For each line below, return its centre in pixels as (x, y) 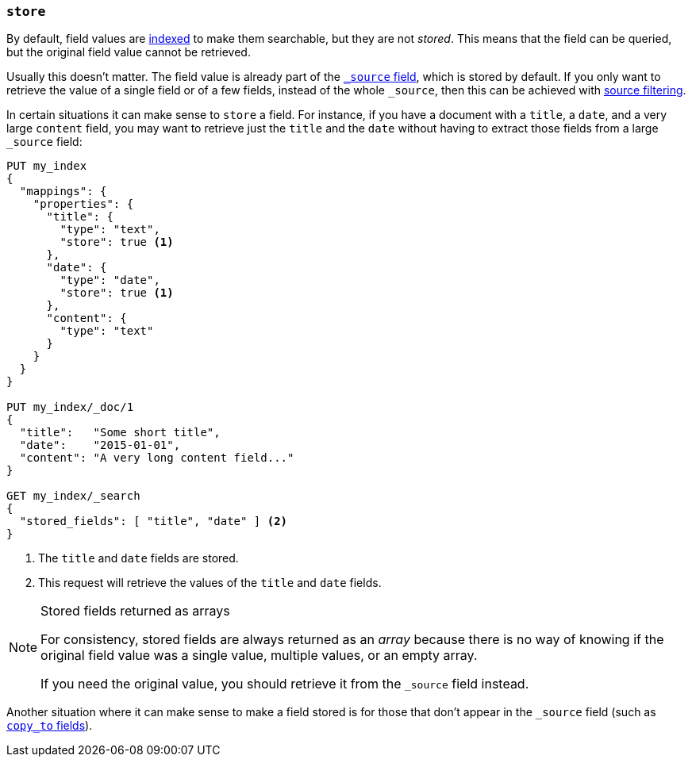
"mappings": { (63, 192)
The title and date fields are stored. (138, 558)
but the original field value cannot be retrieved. (129, 52)
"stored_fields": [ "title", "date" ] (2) (154, 521)
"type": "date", (110, 280)
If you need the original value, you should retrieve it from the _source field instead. (285, 684)
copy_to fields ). (50, 726)
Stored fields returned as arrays (135, 611)
